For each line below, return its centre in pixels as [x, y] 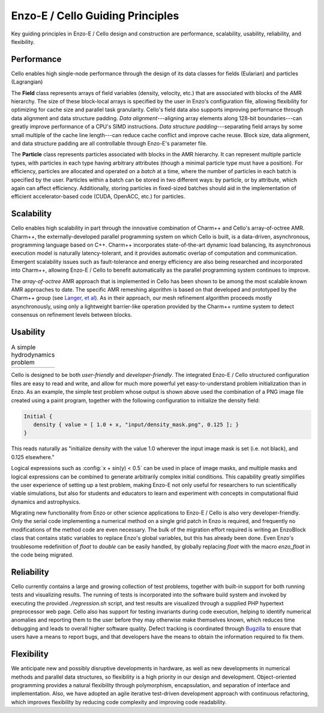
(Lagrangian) [27, 82]
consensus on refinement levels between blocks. [71, 315]
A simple [23, 347]
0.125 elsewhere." [33, 457]
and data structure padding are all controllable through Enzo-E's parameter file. [109, 143]
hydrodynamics [33, 355]
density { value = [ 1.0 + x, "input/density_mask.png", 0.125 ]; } [136, 424]
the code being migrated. [42, 555]
